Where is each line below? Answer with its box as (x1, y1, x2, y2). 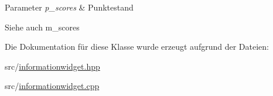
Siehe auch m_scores (5, 20, 80, 33)
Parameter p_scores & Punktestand (5, 1, 134, 13)
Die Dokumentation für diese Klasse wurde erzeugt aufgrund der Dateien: (5, 40, 269, 53)
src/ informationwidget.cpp (5, 80, 100, 92)
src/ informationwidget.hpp (5, 60, 100, 72)
